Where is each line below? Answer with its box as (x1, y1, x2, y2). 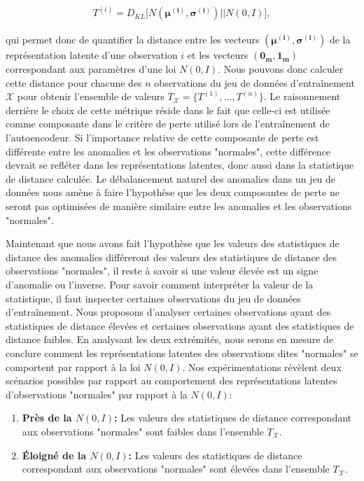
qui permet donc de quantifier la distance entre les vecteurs (6, 32, 260, 47)
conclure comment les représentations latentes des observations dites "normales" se (6, 345, 358, 360)
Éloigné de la (22, 447, 87, 462)
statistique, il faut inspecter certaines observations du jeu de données (6, 291, 301, 305)
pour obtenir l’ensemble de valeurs (17, 89, 164, 104)
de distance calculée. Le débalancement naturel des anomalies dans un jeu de (6, 171, 336, 186)
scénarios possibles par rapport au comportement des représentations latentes (6, 373, 337, 388)
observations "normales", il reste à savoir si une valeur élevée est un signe (6, 263, 318, 278)
